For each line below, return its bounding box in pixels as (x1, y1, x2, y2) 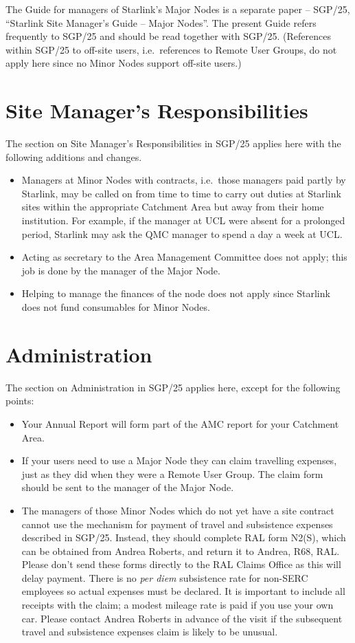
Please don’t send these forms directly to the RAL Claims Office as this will (21, 557, 341, 571)
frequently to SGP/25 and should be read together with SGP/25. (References (5, 29, 332, 43)
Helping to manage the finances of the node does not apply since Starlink (21, 286, 330, 301)
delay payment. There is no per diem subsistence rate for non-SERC (21, 570, 308, 585)
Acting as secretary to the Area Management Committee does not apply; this (21, 250, 347, 264)
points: (5, 393, 34, 408)
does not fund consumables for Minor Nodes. (21, 300, 210, 314)
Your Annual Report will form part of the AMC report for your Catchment (21, 416, 339, 431)
